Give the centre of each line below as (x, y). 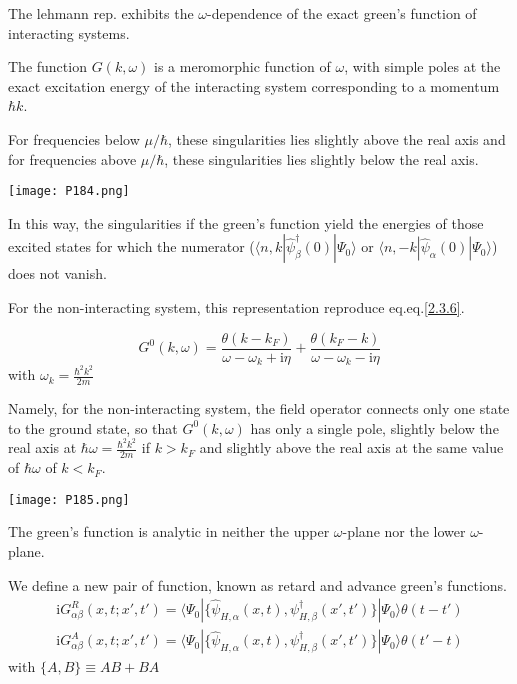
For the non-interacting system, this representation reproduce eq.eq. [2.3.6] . (236, 307)
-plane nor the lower (404, 531)
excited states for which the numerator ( (131, 246)
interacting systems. (69, 32)
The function (47, 66)
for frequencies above (72, 158)
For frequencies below (74, 138)
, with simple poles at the (422, 66)
